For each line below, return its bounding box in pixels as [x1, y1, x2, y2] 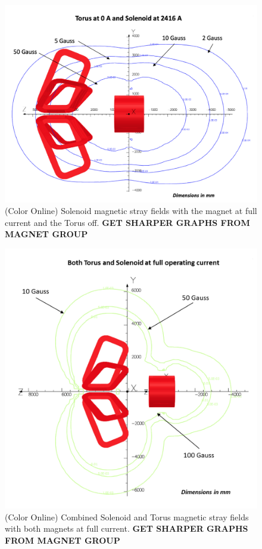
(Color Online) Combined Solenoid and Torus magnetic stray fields [5, 510, 249, 523]
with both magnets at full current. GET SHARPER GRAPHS [5, 522, 248, 535]
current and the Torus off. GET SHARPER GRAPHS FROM [5, 216, 250, 228]
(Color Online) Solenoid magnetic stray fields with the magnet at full [5, 204, 257, 217]
